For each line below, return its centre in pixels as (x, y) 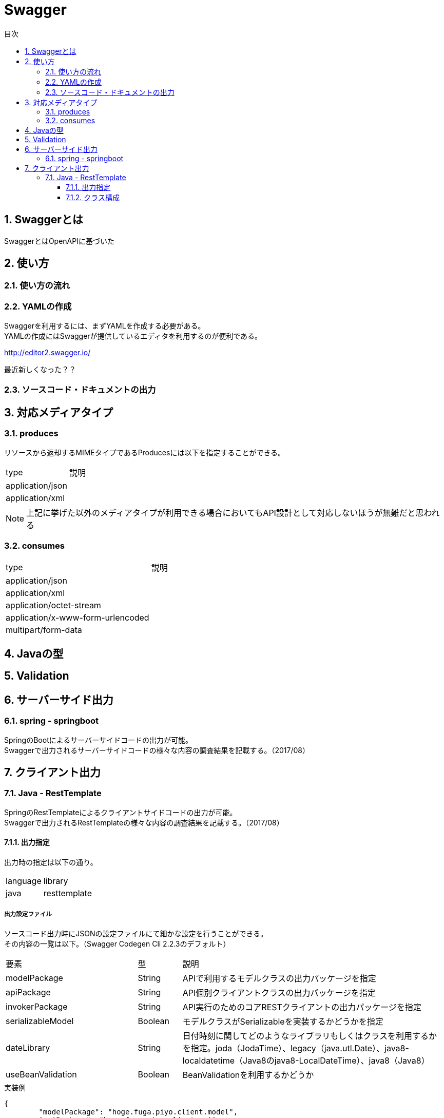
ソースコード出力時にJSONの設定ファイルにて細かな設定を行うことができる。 (136, 933)
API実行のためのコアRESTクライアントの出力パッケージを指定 (302, 1007)
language (24, 881)
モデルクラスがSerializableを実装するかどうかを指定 (283, 1021)
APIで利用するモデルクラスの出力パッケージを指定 (279, 978)
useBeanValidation (41, 1074)
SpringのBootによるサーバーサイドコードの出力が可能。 (98, 740)
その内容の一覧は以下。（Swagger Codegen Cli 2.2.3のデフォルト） (117, 943)
